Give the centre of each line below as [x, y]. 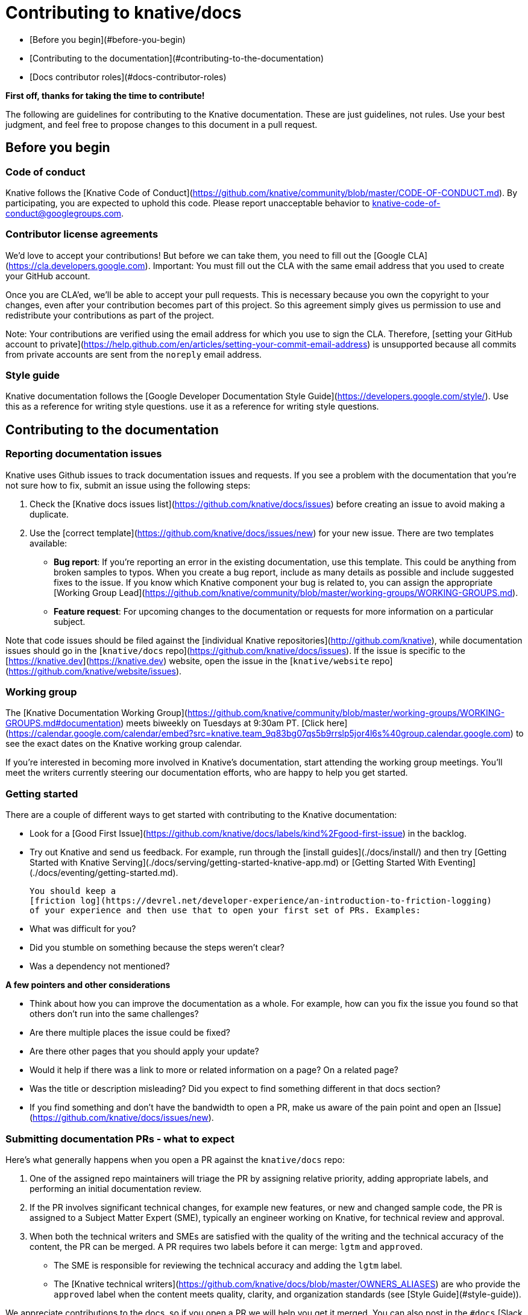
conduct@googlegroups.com [64, 213]
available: [49, 543]
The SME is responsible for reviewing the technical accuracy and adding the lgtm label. [228, 1265]
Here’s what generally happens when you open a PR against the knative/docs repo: [175, 1159]
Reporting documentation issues [84, 454]
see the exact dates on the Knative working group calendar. [124, 744]
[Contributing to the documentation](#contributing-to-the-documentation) [177, 58]
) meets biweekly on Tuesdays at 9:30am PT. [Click [222, 723]
